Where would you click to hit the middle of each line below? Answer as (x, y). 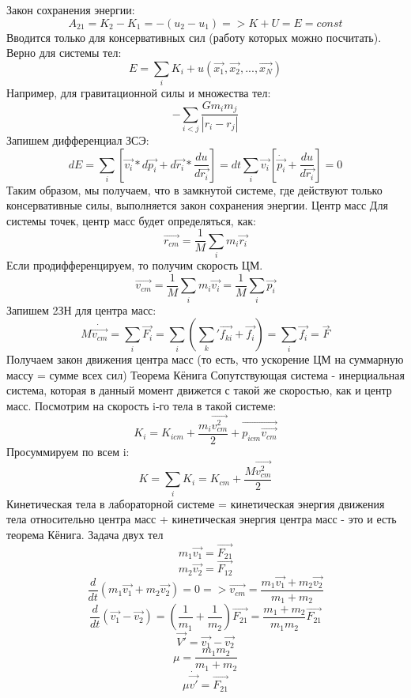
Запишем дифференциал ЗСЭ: (78, 140)
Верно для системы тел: (64, 53)
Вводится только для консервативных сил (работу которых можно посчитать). (194, 37)
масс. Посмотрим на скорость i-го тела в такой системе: (141, 405)
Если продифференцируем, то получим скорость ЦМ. (135, 265)
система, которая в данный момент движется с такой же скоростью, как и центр (199, 390)
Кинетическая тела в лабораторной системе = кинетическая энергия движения (196, 503)
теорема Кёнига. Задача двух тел (85, 534)
